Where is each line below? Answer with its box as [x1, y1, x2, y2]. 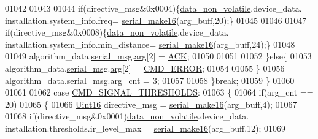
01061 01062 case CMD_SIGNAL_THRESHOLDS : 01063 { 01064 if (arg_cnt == [5, 86, 314, 99]
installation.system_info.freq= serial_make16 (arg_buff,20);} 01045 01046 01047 [5, 13, 307, 26]
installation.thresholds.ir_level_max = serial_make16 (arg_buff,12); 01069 [5, 121, 286, 134]
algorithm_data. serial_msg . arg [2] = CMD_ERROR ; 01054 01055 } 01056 [5, 61, 285, 74]
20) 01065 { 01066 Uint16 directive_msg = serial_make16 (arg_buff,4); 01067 [5, 97, 297, 110]
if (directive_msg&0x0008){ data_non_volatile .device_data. [5, 26, 229, 39]
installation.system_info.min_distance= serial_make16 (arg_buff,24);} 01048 [5, 37, 295, 50]
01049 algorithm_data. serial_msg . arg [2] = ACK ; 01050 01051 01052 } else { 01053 [5, 50, 312, 62]
